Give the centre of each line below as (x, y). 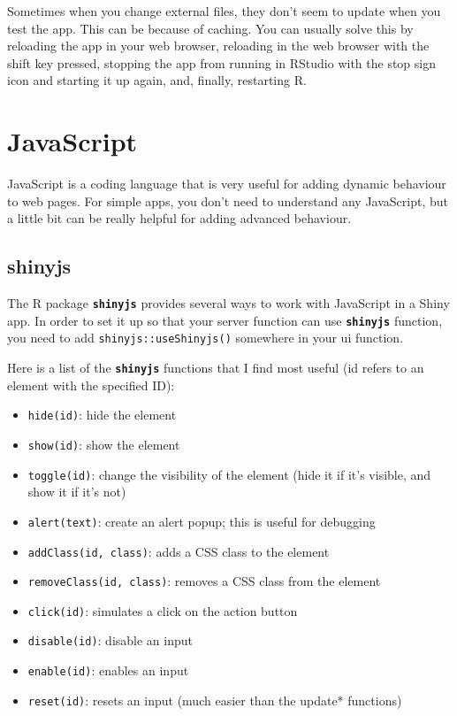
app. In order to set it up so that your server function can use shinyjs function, (225, 320)
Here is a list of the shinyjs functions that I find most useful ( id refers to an (216, 368)
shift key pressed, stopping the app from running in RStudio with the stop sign (222, 62)
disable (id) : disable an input (110, 640)
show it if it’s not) (77, 492)
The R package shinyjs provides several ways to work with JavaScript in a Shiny (228, 303)
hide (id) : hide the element (102, 415)
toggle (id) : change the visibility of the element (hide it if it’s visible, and (229, 474)
